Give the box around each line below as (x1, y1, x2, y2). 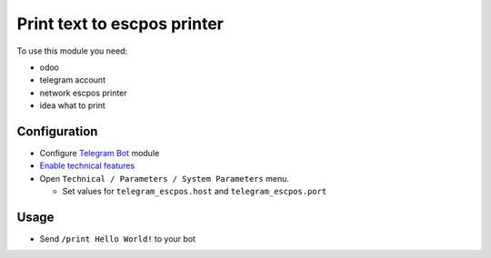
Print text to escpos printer (16, 14, 225, 34)
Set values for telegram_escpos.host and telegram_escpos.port (62, 186, 327, 197)
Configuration (16, 124, 98, 139)
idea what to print (39, 100, 106, 111)
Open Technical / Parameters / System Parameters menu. (39, 173, 290, 184)
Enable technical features (39, 160, 135, 172)
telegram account (39, 74, 106, 85)
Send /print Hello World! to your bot (39, 233, 195, 244)
